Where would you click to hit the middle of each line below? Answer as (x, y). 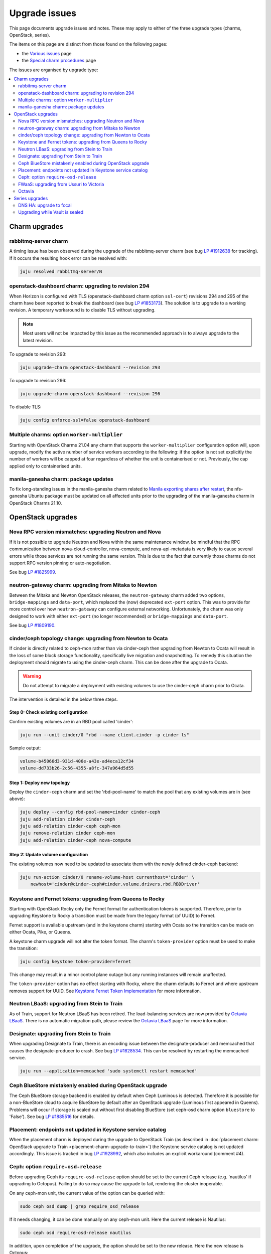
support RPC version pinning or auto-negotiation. (60, 563)
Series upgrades (31, 198)
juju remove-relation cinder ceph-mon (67, 833)
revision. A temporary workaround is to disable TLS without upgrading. (82, 310)
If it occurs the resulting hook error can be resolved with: (68, 258)
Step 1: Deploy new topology (40, 782)
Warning (32, 676)
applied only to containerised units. (46, 466)
